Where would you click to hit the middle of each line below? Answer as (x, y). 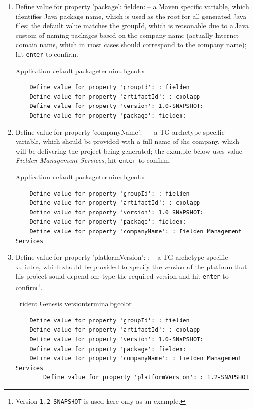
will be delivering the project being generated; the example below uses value (129, 151)
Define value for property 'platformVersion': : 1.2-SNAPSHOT (146, 378)
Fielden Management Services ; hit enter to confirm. (93, 160)
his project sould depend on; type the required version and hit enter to (122, 276)
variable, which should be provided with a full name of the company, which (127, 141)
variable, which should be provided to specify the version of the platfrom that (131, 266)
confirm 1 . (29, 287)
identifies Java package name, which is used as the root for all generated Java (131, 16)
